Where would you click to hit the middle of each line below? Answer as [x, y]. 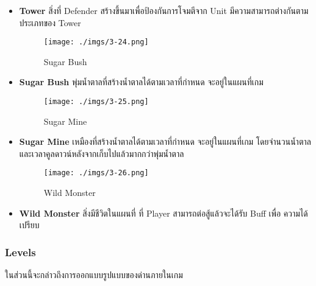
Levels [20, 252]
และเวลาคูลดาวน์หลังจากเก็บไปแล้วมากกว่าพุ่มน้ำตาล [102, 153]
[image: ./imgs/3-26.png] [96, 173]
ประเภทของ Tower [50, 22]
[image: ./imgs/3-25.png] [96, 102]
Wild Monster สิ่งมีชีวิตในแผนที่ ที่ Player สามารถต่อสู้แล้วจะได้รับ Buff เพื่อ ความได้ [163, 213]
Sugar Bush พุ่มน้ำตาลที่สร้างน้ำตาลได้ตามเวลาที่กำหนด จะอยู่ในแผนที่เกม [141, 82]
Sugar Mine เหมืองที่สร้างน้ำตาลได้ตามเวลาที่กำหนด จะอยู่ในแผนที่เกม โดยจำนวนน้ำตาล [165, 141]
